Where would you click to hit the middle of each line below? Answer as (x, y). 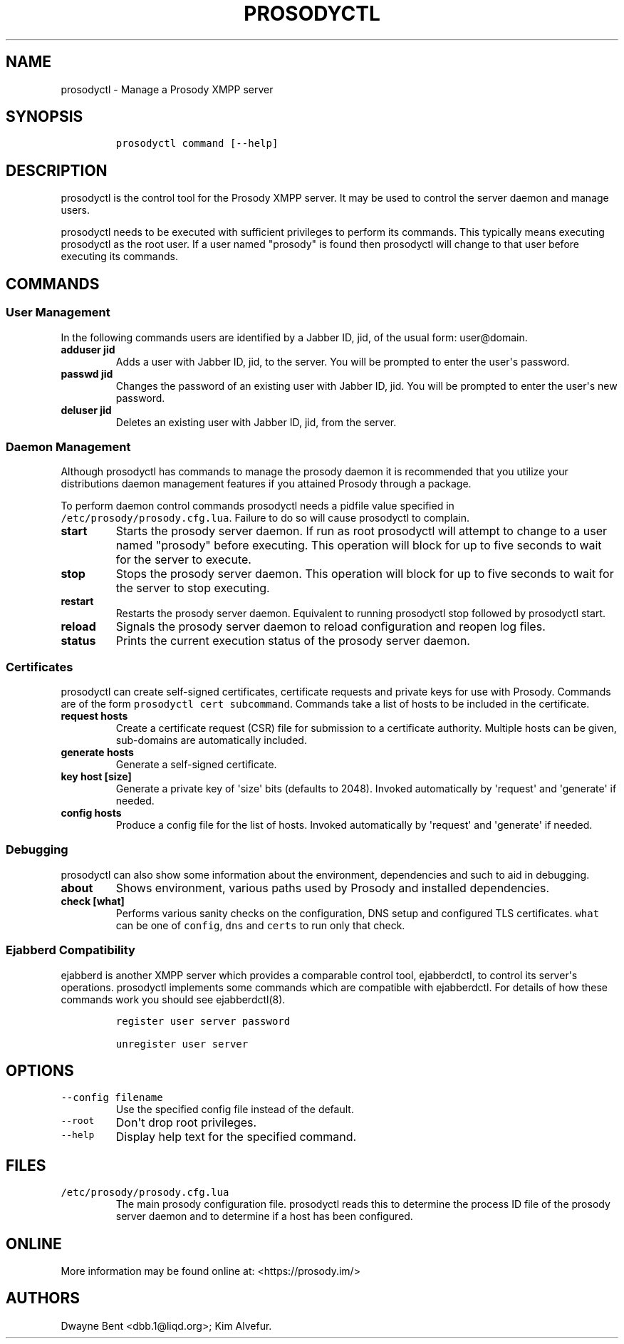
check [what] (93, 901)
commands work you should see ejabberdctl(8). (173, 999)
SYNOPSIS (45, 117)
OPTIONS (40, 1070)
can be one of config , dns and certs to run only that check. (260, 925)
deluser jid (86, 410)
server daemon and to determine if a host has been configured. (264, 1216)
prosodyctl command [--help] (197, 144)
